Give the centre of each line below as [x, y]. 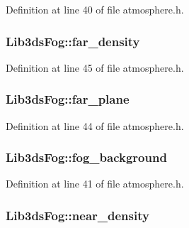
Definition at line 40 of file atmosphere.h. [95, 9]
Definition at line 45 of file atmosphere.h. [95, 67]
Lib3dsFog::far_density [73, 41]
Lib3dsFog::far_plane [68, 99]
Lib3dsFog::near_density [78, 215]
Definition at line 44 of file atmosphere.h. [95, 125]
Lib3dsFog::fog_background [86, 157]
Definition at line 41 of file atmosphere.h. [95, 184]
